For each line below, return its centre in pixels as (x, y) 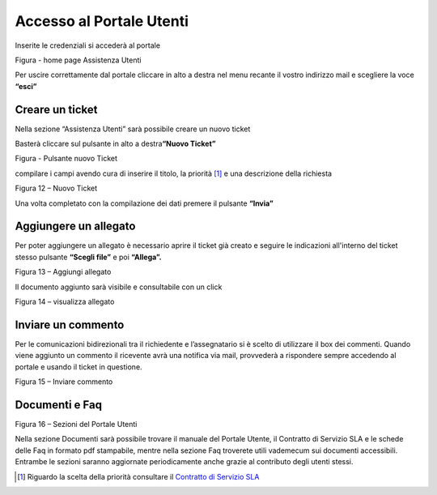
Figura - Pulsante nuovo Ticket (66, 159)
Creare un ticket (56, 109)
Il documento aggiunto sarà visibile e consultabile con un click (119, 287)
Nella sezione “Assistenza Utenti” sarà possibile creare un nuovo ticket (133, 129)
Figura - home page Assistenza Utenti (78, 60)
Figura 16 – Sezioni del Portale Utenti (76, 425)
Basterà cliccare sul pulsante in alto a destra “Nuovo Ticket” (115, 144)
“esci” (26, 86)
